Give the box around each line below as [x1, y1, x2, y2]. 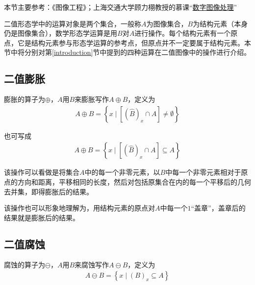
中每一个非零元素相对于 [165, 167, 241, 177]
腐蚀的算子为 [4, 259, 45, 269]
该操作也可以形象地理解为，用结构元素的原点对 [4, 203, 155, 213]
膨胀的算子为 [4, 94, 45, 104]
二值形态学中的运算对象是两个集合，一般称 [4, 18, 141, 28]
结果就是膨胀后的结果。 [4, 212, 79, 222]
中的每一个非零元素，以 [84, 167, 160, 177]
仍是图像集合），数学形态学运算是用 [4, 28, 117, 38]
